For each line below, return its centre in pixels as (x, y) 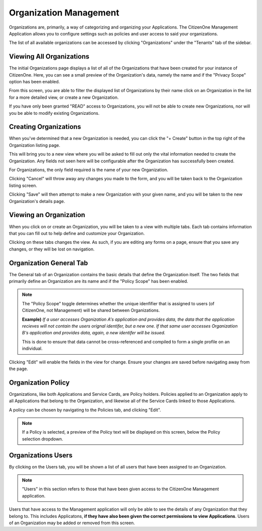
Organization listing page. (35, 145)
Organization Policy (39, 383)
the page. (19, 369)
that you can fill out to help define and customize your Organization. (77, 233)
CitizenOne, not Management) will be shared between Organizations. (91, 311)
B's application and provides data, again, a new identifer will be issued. (94, 333)
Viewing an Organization (47, 215)
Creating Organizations (45, 127)
